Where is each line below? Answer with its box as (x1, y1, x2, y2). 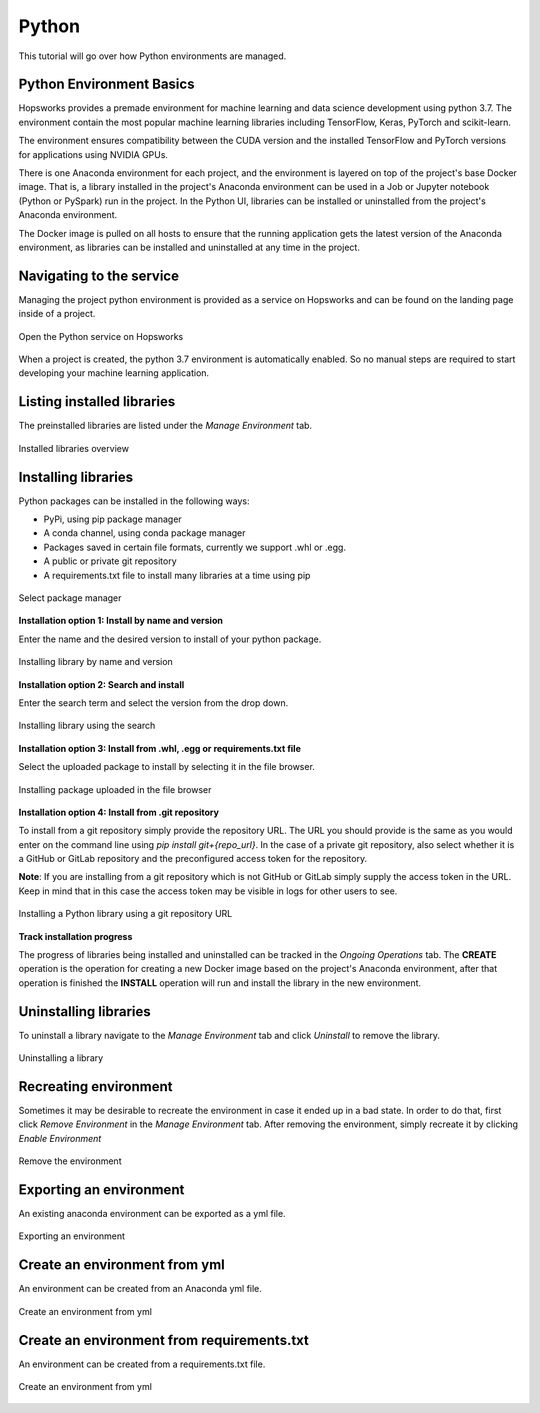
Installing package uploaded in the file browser (18, 783, 212, 795)
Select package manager (18, 591, 122, 604)
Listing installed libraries (18, 393, 176, 410)
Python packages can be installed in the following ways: (18, 495, 250, 507)
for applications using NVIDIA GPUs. (18, 148, 169, 160)
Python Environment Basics (18, 76, 195, 93)
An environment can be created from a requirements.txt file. (18, 1358, 266, 1370)
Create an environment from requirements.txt (18, 1331, 310, 1349)
